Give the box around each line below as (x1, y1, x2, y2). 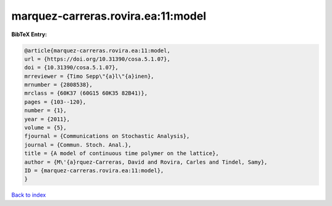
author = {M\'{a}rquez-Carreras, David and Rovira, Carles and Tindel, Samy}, (24, 158, 267, 166)
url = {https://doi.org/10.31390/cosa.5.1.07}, (24, 55, 170, 63)
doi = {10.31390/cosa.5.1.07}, (24, 64, 119, 71)
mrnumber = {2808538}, (24, 82, 93, 88)
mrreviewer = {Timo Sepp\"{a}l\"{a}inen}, (24, 72, 154, 80)
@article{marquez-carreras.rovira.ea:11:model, (24, 47, 170, 54)
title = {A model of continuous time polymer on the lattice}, (24, 150, 219, 157)
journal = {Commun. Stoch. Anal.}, (24, 141, 132, 148)
